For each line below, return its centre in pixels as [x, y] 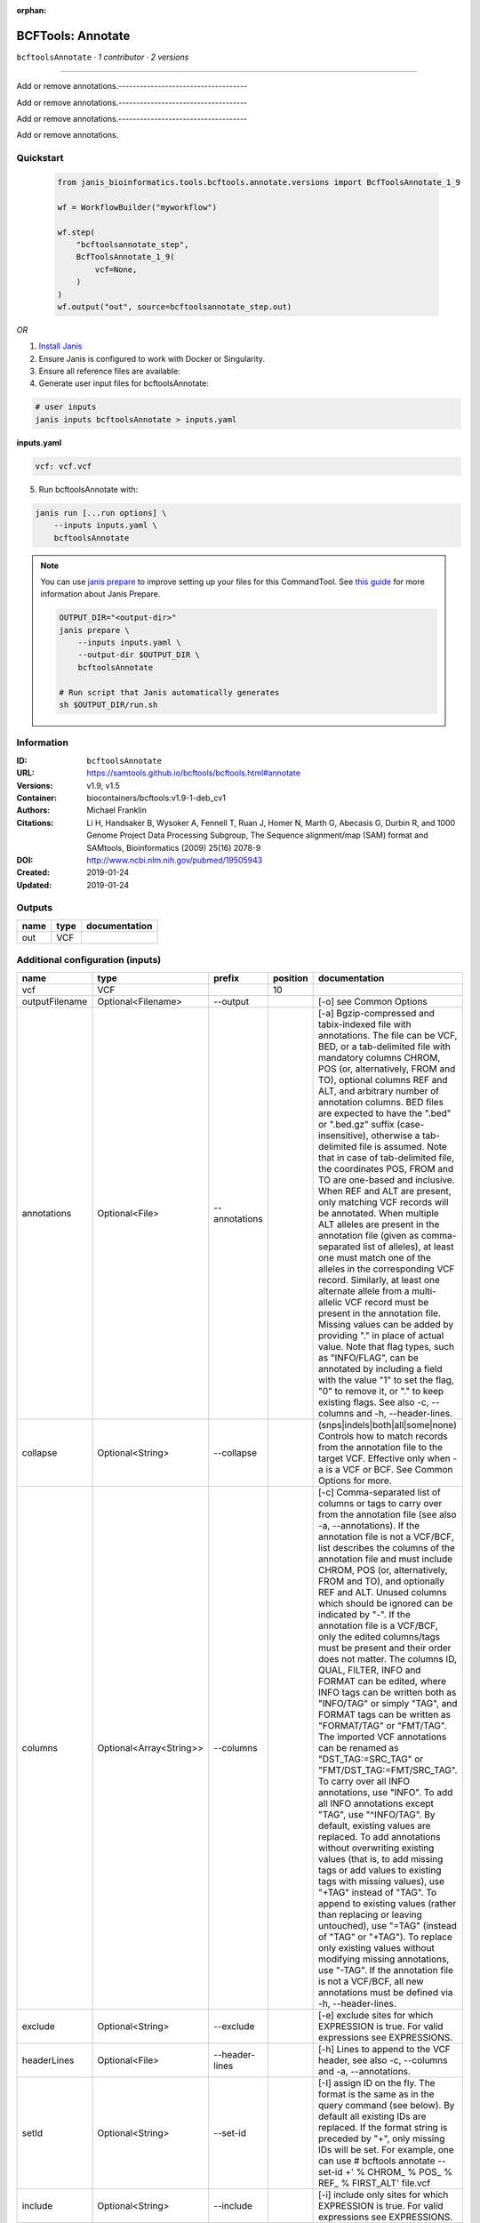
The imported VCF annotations [383, 1737]
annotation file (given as [369, 1235]
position [290, 978]
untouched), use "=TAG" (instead [388, 1925]
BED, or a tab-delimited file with [384, 1047]
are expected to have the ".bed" [385, 1113]
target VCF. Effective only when [384, 1458]
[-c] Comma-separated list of [380, 1492]
